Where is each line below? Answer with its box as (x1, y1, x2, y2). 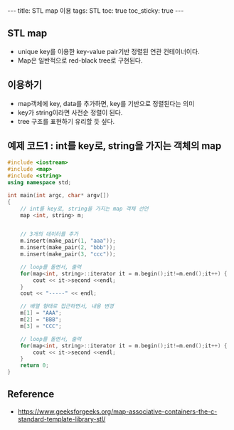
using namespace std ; (7, 179, 72, 187)
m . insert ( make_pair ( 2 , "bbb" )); (20, 244, 116, 251)
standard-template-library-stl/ (17, 414, 106, 423)
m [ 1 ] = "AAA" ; (20, 310, 62, 317)
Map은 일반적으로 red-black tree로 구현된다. (17, 56, 143, 65)
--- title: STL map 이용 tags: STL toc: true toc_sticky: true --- (7, 6, 184, 15)
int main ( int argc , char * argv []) (7, 192, 110, 199)
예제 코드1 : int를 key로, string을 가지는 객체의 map (7, 140, 222, 152)
